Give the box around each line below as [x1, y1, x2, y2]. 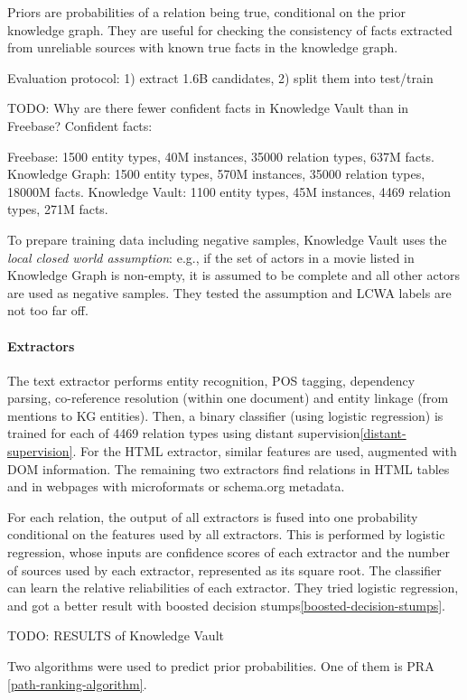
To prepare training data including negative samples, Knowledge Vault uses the [7, 229, 447, 248]
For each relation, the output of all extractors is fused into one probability [7, 507, 418, 526]
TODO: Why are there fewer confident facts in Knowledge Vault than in [7, 98, 409, 117]
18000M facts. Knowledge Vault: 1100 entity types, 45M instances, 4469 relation [7, 182, 452, 201]
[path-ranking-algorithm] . [7, 674, 147, 693]
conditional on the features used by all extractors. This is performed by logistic [7, 525, 445, 544]
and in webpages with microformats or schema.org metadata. [7, 477, 345, 496]
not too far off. [7, 301, 89, 320]
